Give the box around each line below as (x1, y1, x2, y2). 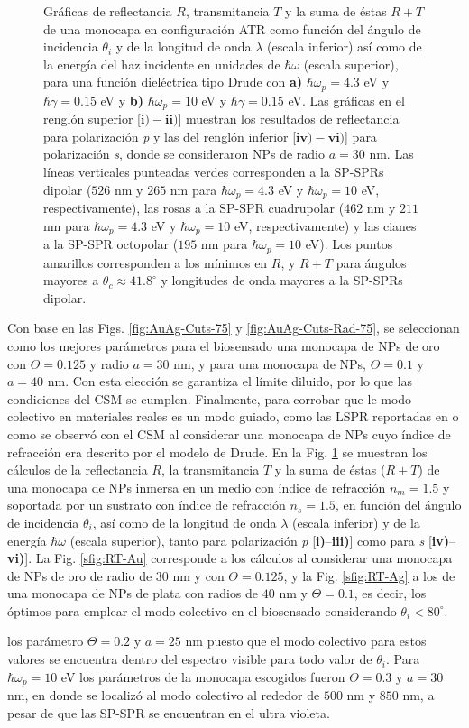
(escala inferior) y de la (292, 512, 420, 531)
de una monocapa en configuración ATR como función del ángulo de (43, 19, 421, 38)
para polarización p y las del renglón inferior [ (43, 126, 297, 145)
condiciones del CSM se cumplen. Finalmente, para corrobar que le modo (7, 389, 412, 408)
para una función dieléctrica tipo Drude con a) (43, 72, 303, 91)
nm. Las (369, 144, 414, 163)
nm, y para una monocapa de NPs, (173, 354, 367, 373)
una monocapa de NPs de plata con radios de (7, 584, 259, 603)
